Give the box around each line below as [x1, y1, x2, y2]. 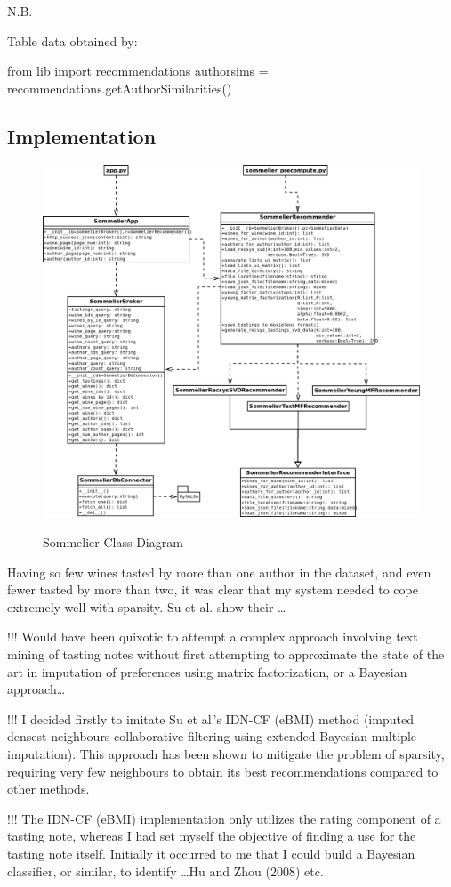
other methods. [7, 779, 90, 798]
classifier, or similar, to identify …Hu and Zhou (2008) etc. [7, 861, 324, 880]
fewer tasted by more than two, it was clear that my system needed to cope [7, 580, 418, 599]
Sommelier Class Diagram [43, 533, 183, 552]
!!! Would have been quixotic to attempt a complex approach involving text [7, 627, 418, 646]
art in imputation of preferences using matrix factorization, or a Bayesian [7, 662, 407, 681]
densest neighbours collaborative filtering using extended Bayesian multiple [7, 727, 416, 746]
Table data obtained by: [7, 31, 138, 50]
